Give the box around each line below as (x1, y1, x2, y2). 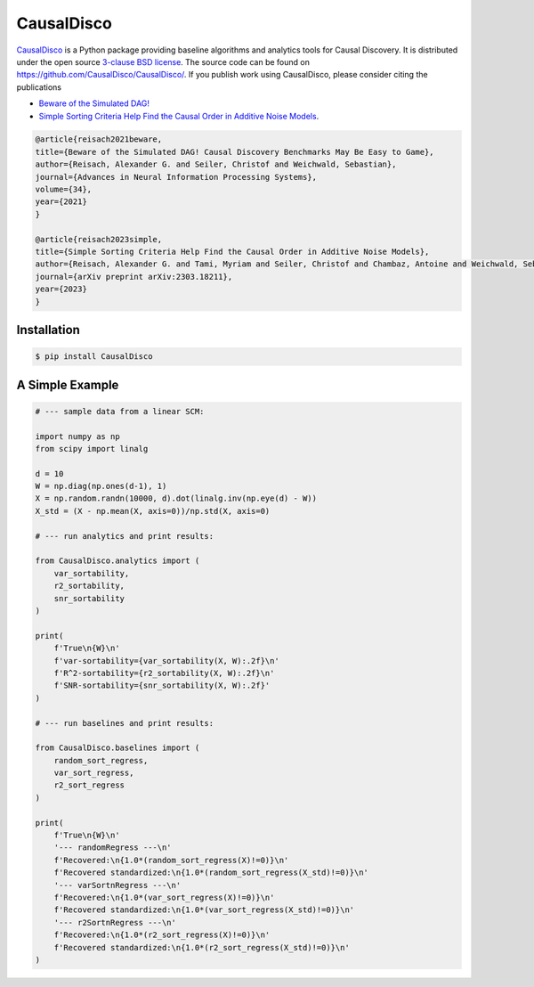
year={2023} (35, 284, 88, 294)
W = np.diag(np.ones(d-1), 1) (35, 481, 167, 492)
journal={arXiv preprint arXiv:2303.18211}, (35, 272, 233, 281)
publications (16, 81, 62, 93)
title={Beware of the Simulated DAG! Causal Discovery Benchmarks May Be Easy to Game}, (35, 147, 435, 157)
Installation (16, 322, 80, 338)
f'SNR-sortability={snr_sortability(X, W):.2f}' (53, 681, 271, 690)
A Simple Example (16, 377, 119, 392)
